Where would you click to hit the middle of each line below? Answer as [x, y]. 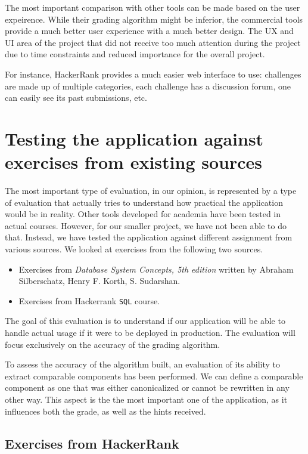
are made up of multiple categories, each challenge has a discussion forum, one [148, 86]
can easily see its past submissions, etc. [76, 98]
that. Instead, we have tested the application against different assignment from [149, 237]
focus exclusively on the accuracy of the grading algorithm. [113, 344]
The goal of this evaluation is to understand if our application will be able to [145, 321]
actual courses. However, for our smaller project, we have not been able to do [146, 225]
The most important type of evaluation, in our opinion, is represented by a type [151, 191]
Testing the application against [134, 138]
